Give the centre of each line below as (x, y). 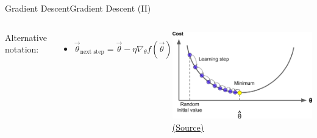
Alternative (26, 37)
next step (92, 52)
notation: (22, 49)
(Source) (188, 127)
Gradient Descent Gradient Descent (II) (78, 8)
